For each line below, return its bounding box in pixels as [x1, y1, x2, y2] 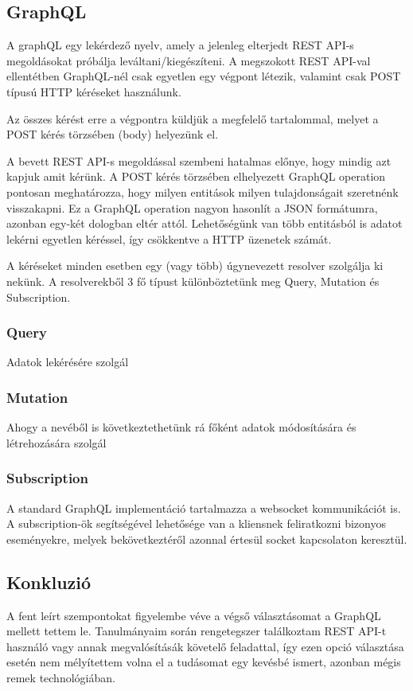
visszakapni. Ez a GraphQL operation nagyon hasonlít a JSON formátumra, [6, 199, 378, 216]
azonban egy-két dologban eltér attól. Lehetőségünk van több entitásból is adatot [6, 215, 403, 232]
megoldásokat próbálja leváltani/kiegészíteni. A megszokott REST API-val [6, 52, 371, 68]
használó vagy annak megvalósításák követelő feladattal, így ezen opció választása [6, 638, 404, 654]
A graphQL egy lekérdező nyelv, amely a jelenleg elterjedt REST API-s [6, 37, 354, 53]
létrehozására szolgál [6, 434, 107, 451]
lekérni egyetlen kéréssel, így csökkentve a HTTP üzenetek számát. [6, 230, 332, 247]
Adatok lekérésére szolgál [6, 353, 129, 370]
